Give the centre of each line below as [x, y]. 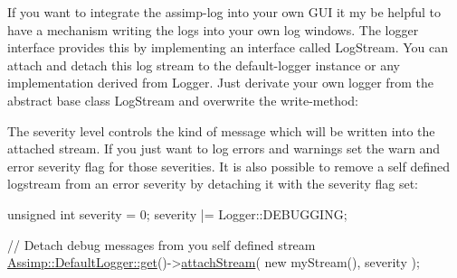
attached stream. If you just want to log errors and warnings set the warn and [224, 148]
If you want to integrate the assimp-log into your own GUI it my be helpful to [224, 12]
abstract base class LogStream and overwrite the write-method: [183, 100]
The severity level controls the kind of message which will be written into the [221, 130]
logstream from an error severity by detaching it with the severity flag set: [213, 184]
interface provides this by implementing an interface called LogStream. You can [228, 47]
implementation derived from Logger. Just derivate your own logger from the [220, 83]
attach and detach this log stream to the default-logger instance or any [204, 65]
